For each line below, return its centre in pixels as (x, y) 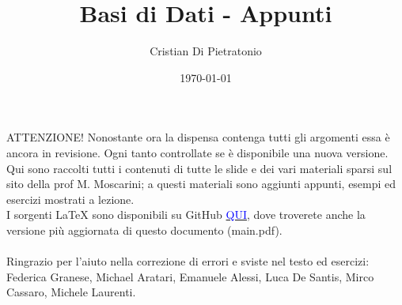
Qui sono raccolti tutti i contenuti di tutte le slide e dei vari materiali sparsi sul (199, 168)
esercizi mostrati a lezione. (70, 199)
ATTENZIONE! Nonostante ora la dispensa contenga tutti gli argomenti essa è (198, 137)
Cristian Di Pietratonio (206, 51)
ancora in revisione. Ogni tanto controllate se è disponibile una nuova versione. (197, 152)
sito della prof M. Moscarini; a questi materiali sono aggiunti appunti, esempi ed (201, 184)
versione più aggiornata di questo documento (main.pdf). (144, 230)
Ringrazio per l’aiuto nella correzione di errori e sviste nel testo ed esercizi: (188, 261)
